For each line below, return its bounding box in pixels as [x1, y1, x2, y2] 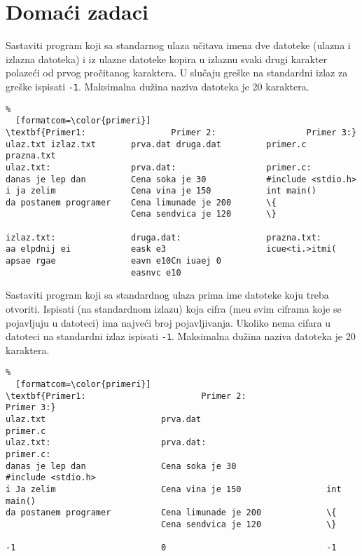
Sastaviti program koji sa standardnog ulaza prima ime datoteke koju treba [6, 287, 329, 302]
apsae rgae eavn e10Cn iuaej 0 [6, 256, 221, 266]
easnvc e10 [130, 267, 181, 278]
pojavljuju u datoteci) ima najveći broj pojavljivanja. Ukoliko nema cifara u [6, 315, 331, 330]
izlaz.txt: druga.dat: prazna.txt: [6, 232, 322, 243]
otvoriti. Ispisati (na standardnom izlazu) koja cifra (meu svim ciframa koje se [6, 301, 342, 316]
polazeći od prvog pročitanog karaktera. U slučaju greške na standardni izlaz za [6, 65, 348, 80]
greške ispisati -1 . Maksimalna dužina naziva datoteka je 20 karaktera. [6, 79, 309, 93]
